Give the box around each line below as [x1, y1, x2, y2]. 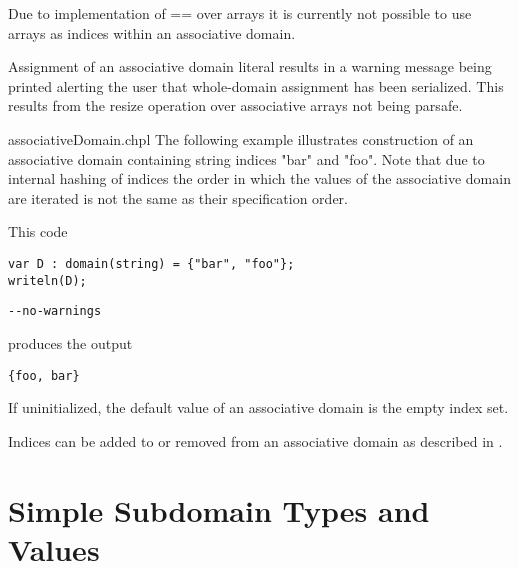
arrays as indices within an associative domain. [8, 22, 296, 43]
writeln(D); [8, 273, 87, 288]
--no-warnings [8, 304, 102, 319]
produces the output [8, 332, 133, 353]
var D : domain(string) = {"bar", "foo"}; [8, 256, 295, 271]
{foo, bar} [8, 368, 80, 383]
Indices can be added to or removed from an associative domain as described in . [8, 430, 503, 451]
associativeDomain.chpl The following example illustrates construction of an [8, 128, 474, 149]
